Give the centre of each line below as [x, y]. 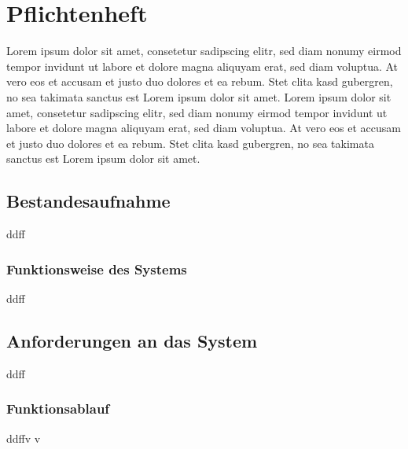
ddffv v [24, 438]
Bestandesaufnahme [88, 201]
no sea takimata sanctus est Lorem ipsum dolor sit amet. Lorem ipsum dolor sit [199, 96]
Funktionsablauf [58, 409]
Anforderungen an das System [132, 340]
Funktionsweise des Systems [97, 269]
